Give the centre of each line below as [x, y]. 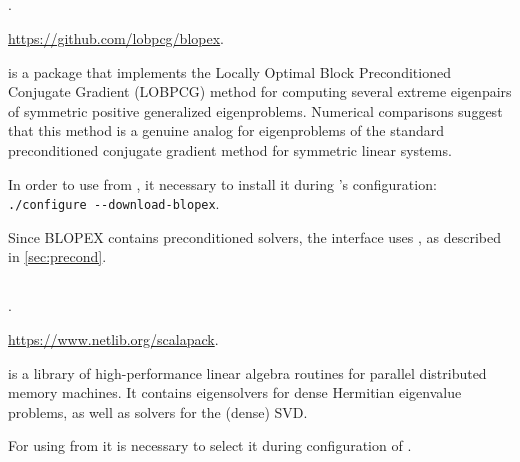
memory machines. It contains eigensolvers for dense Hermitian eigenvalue [235, 392]
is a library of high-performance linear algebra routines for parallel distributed [247, 372]
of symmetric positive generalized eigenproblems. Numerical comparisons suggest [255, 110]
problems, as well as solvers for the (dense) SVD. [158, 411]
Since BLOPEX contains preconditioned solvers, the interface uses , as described [255, 236]
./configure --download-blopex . [114, 203]
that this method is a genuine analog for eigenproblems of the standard [226, 130]
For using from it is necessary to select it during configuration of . [210, 445]
